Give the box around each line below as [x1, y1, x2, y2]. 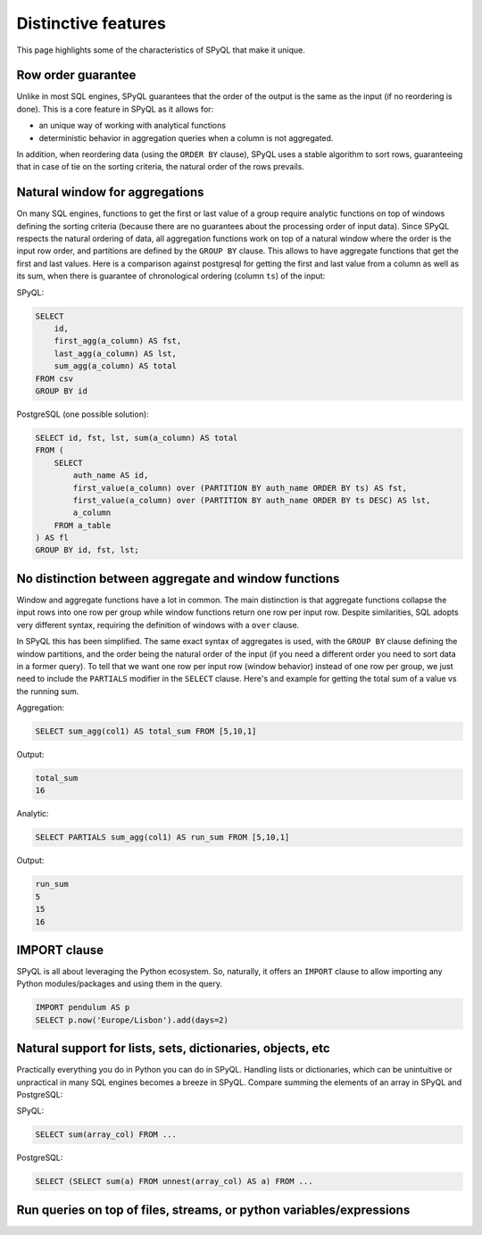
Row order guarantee [16, 68, 137, 83]
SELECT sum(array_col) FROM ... [35, 1130, 178, 1140]
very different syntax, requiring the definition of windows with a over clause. [16, 619, 300, 630]
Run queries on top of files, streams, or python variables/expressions [16, 1202, 411, 1217]
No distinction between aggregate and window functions [16, 571, 340, 586]
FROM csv [35, 373, 74, 384]
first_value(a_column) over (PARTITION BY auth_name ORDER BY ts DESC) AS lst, [72, 495, 431, 505]
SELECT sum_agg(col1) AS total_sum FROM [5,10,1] [35, 726, 257, 736]
